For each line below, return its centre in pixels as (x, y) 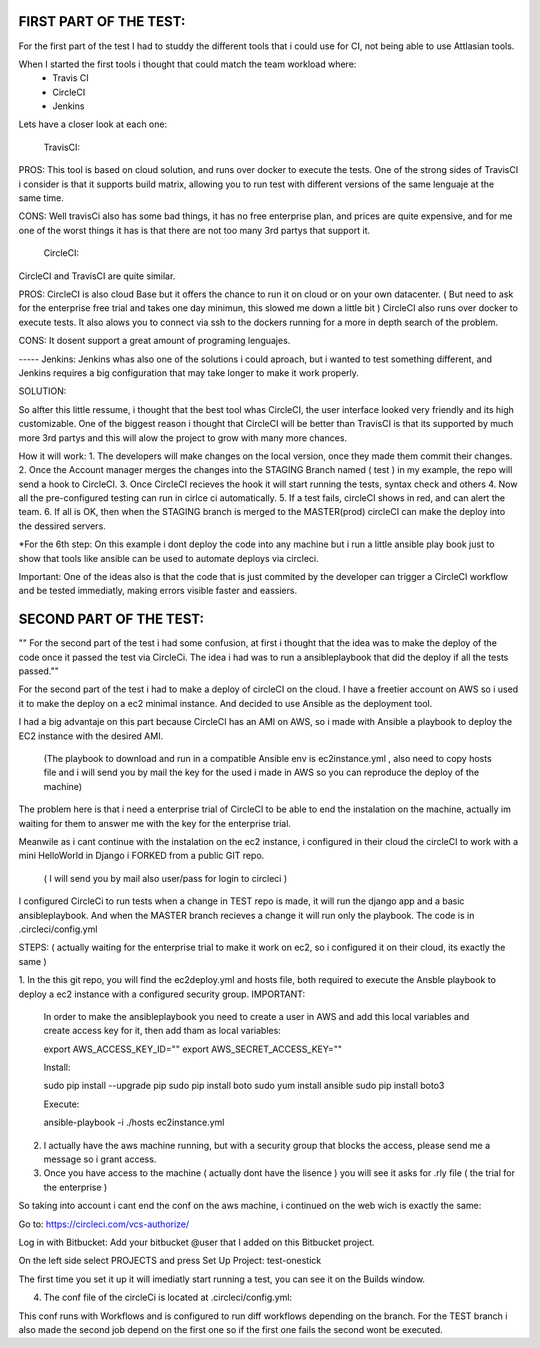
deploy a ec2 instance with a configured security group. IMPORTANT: (162, 994)
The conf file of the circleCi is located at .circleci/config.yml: (168, 1297)
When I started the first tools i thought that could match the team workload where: (187, 64)
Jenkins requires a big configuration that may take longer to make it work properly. (189, 372)
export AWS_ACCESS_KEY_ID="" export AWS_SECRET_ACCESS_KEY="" (192, 1049)
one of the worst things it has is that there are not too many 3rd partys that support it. (194, 230)
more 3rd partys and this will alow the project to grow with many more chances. (183, 437)
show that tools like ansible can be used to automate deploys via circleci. (168, 558)
